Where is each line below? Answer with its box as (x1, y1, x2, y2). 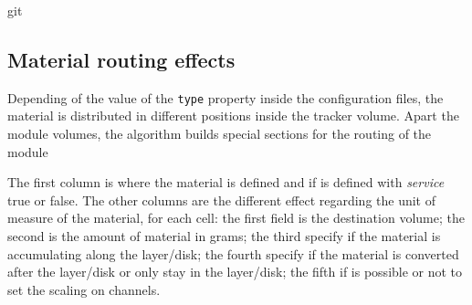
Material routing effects (7, 45, 236, 73)
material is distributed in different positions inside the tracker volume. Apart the (7, 106, 459, 125)
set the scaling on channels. (7, 279, 161, 299)
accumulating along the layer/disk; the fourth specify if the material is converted (7, 244, 459, 263)
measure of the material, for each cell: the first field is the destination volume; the (7, 208, 465, 227)
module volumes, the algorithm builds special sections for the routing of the (7, 124, 432, 143)
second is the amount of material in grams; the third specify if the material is (7, 226, 441, 246)
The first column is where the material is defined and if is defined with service (7, 173, 445, 192)
